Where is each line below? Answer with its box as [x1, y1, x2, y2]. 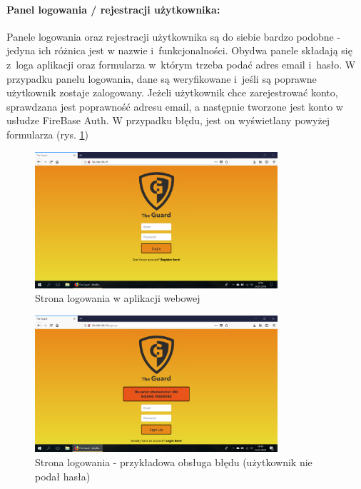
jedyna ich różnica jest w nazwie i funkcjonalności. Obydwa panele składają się [6, 43, 352, 58]
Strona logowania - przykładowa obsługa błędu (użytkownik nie [35, 454, 312, 469]
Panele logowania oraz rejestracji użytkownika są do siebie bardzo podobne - [6, 29, 341, 44]
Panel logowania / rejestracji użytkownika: [6, 1, 220, 16]
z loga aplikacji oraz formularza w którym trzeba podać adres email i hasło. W [6, 56, 356, 71]
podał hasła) [35, 468, 91, 483]
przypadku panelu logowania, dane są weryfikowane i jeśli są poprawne [6, 71, 317, 86]
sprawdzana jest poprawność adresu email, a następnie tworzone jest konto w [6, 99, 343, 114]
